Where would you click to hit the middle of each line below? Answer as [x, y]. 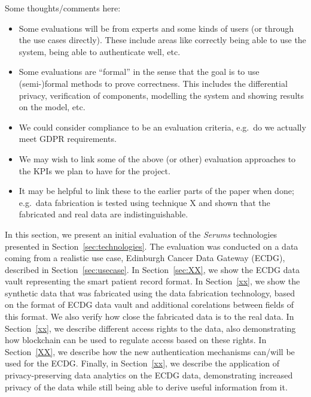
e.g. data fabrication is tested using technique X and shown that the [144, 202]
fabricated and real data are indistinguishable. [103, 214]
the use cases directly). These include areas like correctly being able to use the [162, 40]
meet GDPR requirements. [68, 139]
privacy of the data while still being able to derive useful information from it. [146, 387]
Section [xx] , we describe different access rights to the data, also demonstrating [150, 328]
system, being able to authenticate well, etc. [100, 51]
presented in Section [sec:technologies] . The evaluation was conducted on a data [152, 246]
